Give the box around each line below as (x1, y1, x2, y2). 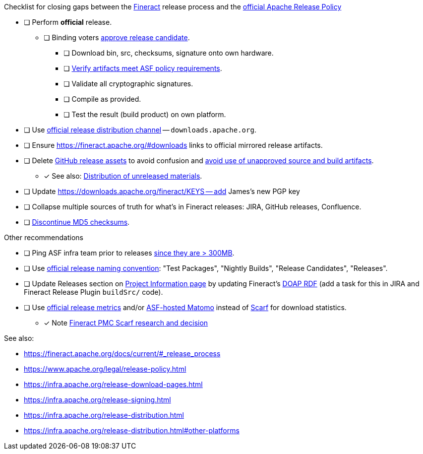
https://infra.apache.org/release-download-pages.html (24, 380, 203, 389)
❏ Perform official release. (24, 18, 112, 26)
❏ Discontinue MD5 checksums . (24, 218, 130, 226)
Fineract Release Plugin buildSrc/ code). (24, 288, 163, 296)
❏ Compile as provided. (63, 95, 141, 103)
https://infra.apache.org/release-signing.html (24, 395, 171, 404)
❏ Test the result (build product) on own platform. (63, 110, 226, 119)
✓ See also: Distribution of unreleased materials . (44, 172, 202, 180)
